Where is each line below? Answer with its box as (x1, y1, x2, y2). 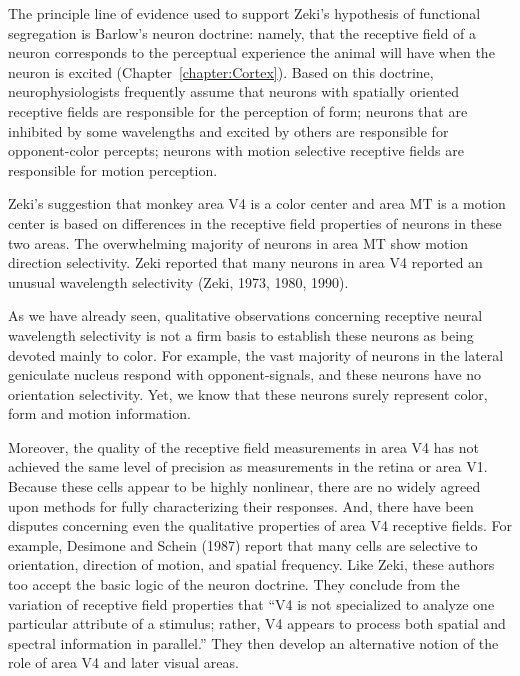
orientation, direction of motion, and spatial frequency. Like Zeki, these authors (8, 554, 495, 575)
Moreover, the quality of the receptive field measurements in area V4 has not (8, 436, 479, 457)
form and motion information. (8, 403, 191, 424)
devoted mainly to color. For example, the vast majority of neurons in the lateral (8, 344, 504, 365)
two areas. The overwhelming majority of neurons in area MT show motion (8, 232, 469, 253)
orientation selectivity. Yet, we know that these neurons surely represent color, (8, 383, 488, 404)
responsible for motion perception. (8, 159, 218, 180)
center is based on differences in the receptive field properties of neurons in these (8, 212, 502, 233)
